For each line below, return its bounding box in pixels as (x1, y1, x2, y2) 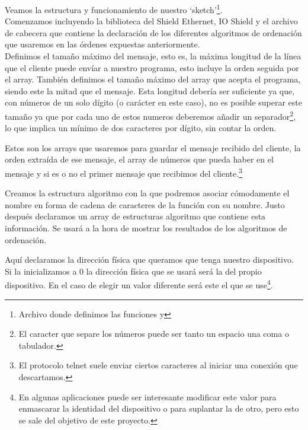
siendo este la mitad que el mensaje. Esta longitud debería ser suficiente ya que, (5, 84, 295, 97)
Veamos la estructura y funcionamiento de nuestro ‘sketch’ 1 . (5, 2, 223, 15)
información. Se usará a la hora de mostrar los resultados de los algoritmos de (5, 222, 287, 234)
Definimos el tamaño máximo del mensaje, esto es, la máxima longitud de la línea (5, 50, 301, 62)
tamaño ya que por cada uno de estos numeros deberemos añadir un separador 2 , (5, 109, 296, 122)
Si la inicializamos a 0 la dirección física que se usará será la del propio (5, 265, 262, 277)
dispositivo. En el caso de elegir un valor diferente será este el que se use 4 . (5, 277, 273, 291)
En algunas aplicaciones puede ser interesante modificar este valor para (18, 390, 277, 403)
